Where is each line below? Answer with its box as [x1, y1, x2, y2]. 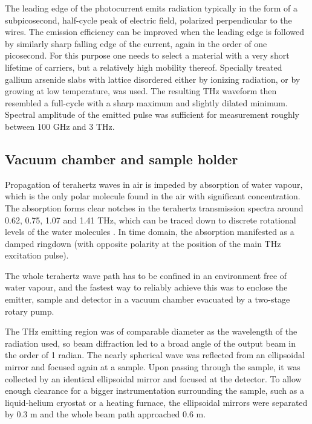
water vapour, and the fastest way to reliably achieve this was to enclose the [5, 281, 288, 294]
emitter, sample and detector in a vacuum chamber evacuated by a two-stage [5, 293, 290, 306]
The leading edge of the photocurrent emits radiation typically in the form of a [5, 2, 298, 14]
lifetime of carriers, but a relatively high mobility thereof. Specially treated [5, 60, 282, 73]
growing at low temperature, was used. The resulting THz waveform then [5, 85, 277, 97]
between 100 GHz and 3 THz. [5, 120, 115, 132]
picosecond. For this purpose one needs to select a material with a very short [5, 49, 290, 62]
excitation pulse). [5, 249, 69, 262]
